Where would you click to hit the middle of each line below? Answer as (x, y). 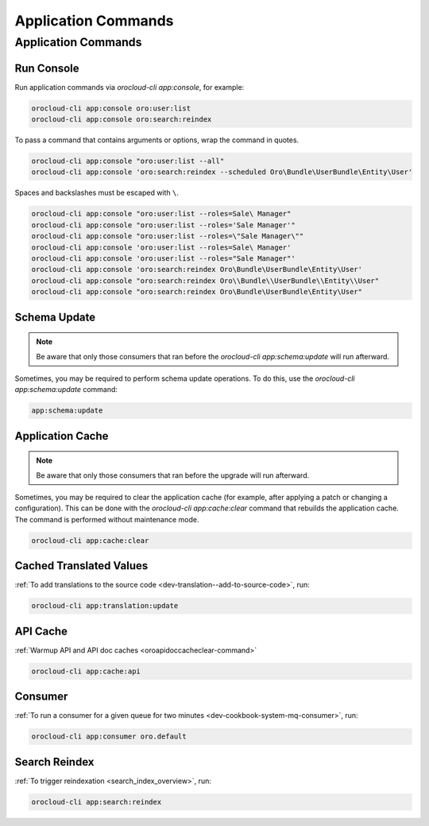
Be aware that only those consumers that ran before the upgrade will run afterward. (173, 475)
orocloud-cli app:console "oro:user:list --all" (128, 161)
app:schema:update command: (66, 390)
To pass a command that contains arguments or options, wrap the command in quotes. (157, 140)
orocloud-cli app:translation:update (105, 606)
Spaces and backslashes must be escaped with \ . (97, 193)
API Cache (41, 631)
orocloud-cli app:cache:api (86, 671)
